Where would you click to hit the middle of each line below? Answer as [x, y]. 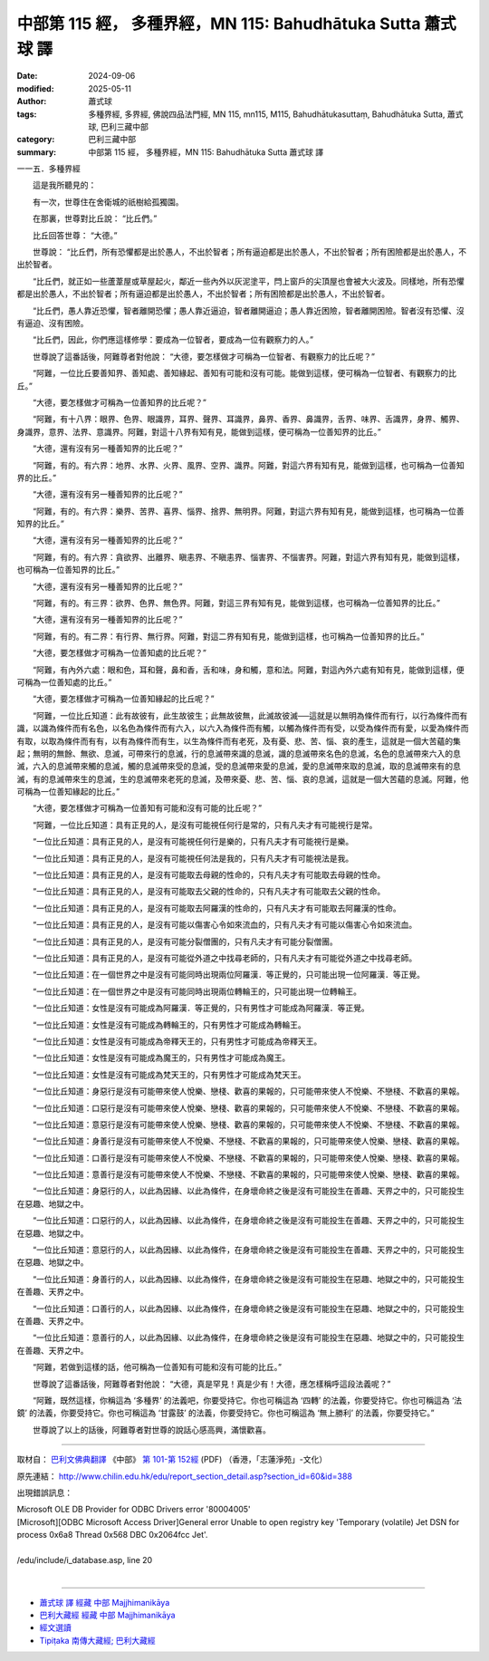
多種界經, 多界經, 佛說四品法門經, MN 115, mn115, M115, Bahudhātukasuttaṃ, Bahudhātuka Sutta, [267, 114]
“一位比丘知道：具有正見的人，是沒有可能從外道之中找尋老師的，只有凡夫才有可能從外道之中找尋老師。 [225, 958]
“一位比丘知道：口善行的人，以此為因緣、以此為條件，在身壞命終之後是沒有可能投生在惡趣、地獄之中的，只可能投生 [249, 1309]
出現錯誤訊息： [44, 1492]
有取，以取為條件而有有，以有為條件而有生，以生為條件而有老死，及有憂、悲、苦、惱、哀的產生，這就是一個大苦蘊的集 [239, 741]
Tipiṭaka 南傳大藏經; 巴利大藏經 [97, 1640]
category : [36, 140]
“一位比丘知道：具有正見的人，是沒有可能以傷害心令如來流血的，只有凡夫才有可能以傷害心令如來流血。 [225, 925]
